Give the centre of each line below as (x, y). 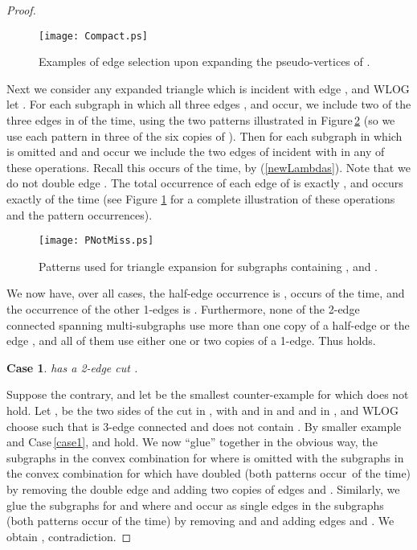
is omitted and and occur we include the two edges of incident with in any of (196, 152)
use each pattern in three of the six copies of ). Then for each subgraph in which (204, 135)
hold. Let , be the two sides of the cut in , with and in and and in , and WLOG (202, 410)
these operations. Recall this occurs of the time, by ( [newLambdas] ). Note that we (208, 167)
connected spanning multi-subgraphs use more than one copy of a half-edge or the (208, 324)
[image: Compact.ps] (94, 36)
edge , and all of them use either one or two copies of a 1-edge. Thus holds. (191, 341)
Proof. (21, 10)
